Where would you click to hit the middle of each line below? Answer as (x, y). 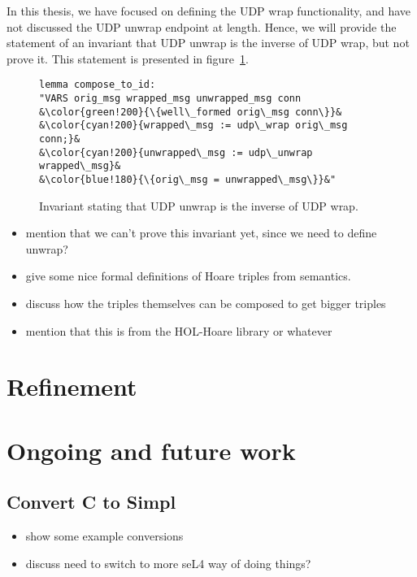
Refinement (72, 386)
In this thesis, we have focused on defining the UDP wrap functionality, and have (208, 11)
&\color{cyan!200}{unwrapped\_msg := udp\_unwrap (176, 152)
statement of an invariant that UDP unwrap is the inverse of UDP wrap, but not (208, 43)
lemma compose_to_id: (98, 85)
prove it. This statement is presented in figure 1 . (128, 58)
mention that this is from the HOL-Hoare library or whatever (179, 330)
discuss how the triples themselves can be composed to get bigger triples (206, 303)
